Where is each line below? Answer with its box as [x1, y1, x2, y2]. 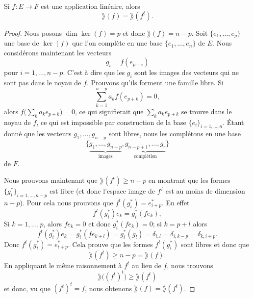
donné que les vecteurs [4, 128, 72, 139]
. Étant [223, 117, 244, 127]
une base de [4, 38, 39, 48]
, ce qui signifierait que [75, 106, 144, 116]
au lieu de [131, 260, 161, 270]
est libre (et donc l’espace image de [50, 185, 155, 196]
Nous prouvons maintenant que [4, 174, 98, 185]
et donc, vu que [4, 283, 51, 293]
